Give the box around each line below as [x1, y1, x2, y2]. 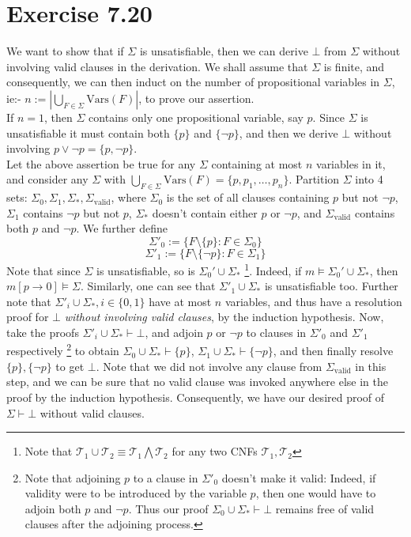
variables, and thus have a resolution [224, 293, 402, 309]
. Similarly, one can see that [80, 278, 216, 294]
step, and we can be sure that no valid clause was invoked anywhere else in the [6, 373, 389, 390]
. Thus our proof [128, 500, 209, 516]
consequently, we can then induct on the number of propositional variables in [6, 74, 380, 90]
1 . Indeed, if [244, 259, 302, 278]
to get [55, 357, 85, 374]
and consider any [6, 171, 89, 187]
